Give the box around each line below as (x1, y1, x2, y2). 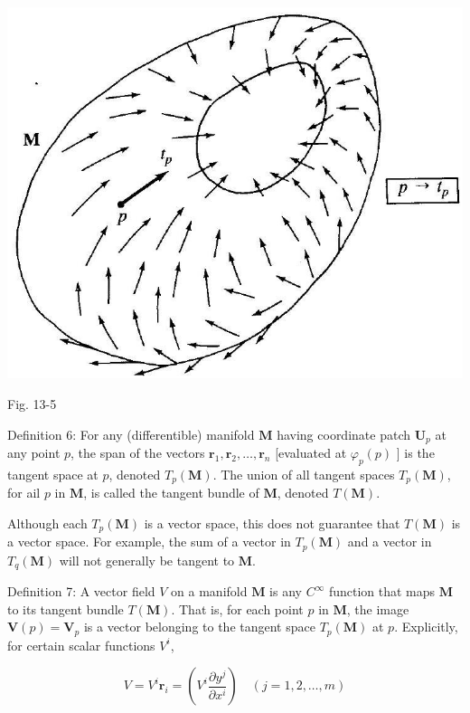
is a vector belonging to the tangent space (83, 617, 315, 636)
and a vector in (347, 532, 432, 551)
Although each (7, 513, 88, 532)
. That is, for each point (171, 599, 304, 618)
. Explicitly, (394, 617, 458, 636)
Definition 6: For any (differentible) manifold (7, 424, 255, 443)
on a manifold (171, 582, 248, 601)
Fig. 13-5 (7, 394, 57, 413)
